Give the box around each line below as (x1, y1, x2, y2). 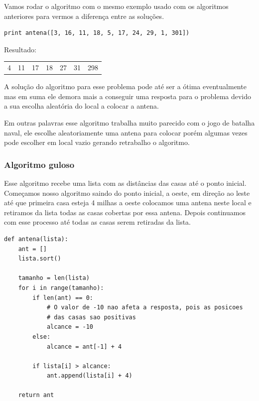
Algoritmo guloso (4, 158, 75, 170)
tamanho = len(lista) (18, 274, 90, 282)
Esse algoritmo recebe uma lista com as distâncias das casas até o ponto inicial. (4, 178, 247, 188)
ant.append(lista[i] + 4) (46, 372, 132, 380)
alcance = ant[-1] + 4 (46, 343, 122, 350)
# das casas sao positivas (46, 313, 136, 321)
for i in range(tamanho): (18, 284, 104, 291)
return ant (18, 392, 54, 399)
